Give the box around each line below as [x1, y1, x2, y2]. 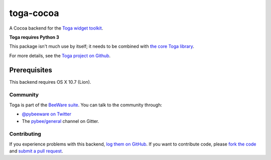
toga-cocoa [9, 8, 60, 19]
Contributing [9, 130, 41, 137]
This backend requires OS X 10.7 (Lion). [9, 79, 91, 85]
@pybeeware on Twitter [22, 111, 71, 117]
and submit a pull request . [9, 148, 63, 154]
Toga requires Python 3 [9, 34, 60, 40]
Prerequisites [9, 66, 52, 74]
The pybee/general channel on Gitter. [22, 118, 99, 124]
